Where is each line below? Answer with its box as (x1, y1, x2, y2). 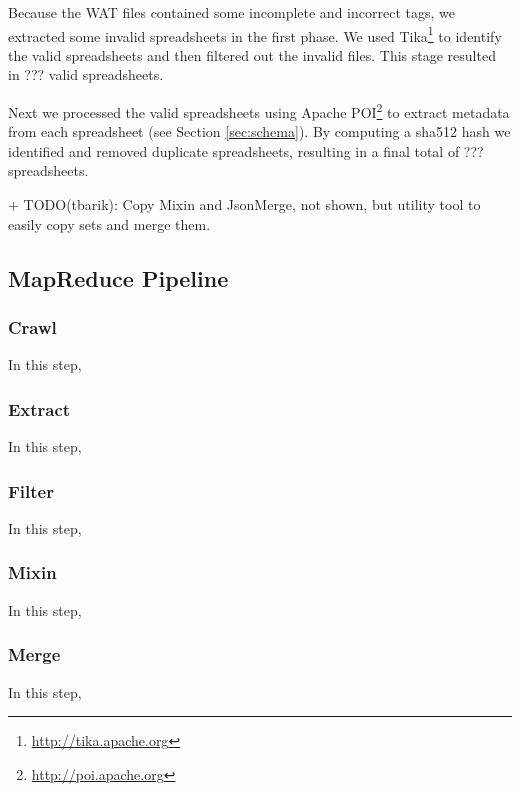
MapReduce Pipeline (8, 262, 229, 293)
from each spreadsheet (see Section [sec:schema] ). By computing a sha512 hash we (8, 121, 511, 142)
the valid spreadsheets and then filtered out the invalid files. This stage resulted (8, 44, 496, 65)
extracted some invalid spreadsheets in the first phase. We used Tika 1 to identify (8, 22, 502, 46)
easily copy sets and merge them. (8, 213, 211, 234)
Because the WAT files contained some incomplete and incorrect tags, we (8, 2, 455, 22)
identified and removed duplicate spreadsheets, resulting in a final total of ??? (8, 140, 484, 161)
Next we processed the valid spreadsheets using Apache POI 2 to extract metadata (8, 99, 510, 122)
